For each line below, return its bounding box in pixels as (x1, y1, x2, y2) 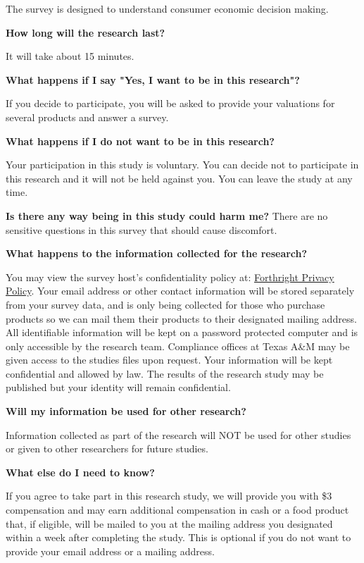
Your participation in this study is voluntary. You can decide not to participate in (6, 157, 359, 172)
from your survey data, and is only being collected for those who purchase (6, 297, 325, 311)
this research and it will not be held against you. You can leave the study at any (6, 171, 353, 185)
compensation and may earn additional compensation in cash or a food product (6, 502, 349, 517)
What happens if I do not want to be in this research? (6, 133, 275, 148)
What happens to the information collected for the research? (6, 246, 308, 261)
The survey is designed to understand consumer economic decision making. (6, 1, 329, 16)
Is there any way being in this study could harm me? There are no (6, 208, 328, 223)
